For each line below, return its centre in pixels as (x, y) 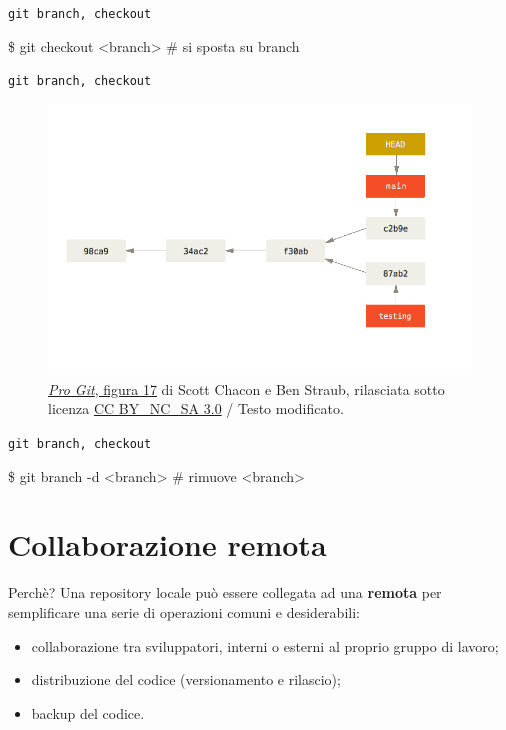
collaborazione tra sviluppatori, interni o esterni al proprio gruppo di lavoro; (265, 645)
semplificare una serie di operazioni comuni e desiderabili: (184, 612)
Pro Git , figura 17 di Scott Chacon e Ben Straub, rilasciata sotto (246, 388)
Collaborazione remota (167, 544)
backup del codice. (88, 712)
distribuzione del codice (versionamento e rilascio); (186, 679)
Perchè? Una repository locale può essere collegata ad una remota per (225, 592)
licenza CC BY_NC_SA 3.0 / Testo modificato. (196, 408)
